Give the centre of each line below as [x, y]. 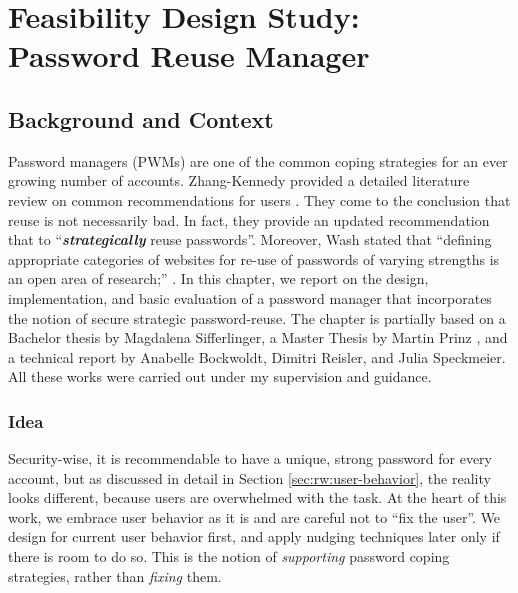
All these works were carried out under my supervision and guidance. [220, 376]
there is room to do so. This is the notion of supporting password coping [229, 556]
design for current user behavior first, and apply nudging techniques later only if [254, 536]
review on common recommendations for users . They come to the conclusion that [259, 199]
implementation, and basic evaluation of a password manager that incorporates [250, 297]
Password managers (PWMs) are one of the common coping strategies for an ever [258, 160]
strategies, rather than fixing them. [115, 575]
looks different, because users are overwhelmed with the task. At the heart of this [257, 497]
